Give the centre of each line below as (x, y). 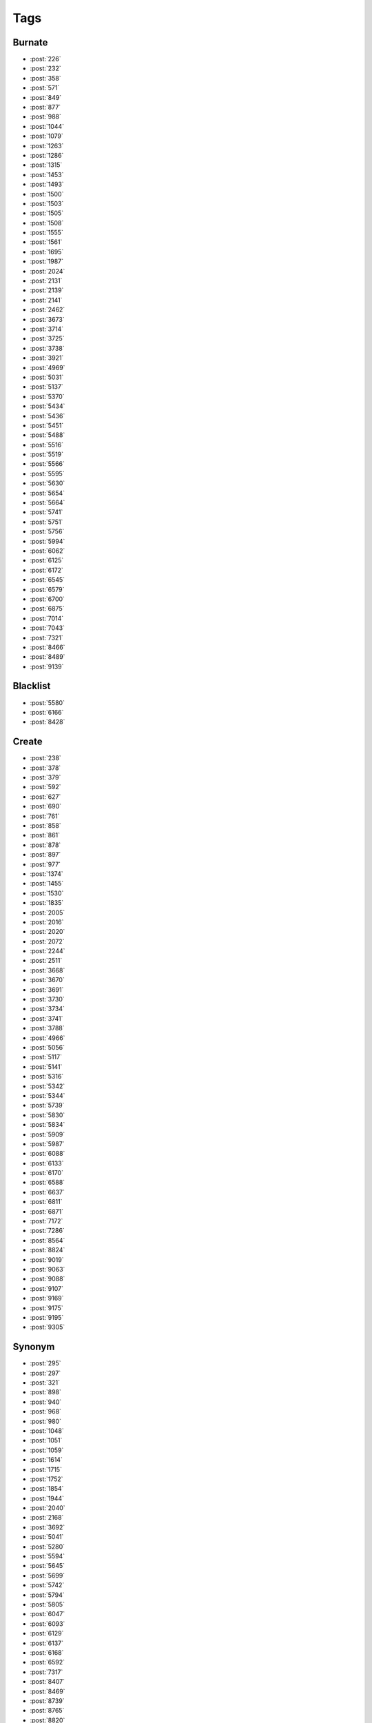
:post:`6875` (47, 609)
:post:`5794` (47, 1595)
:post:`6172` (46, 570)
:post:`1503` (47, 203)
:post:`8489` (48, 657)
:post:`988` (46, 116)
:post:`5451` (47, 425)
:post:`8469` (48, 1691)
